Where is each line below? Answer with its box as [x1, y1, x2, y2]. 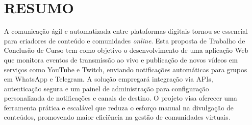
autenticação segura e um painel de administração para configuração [4, 83, 209, 93]
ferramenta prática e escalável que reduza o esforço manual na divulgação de [4, 102, 234, 112]
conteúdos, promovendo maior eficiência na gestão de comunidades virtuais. [4, 112, 230, 122]
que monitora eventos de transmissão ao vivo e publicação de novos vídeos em [4, 54, 238, 64]
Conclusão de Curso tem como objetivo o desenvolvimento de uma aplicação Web [4, 45, 249, 55]
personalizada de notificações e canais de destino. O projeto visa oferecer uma [4, 93, 237, 103]
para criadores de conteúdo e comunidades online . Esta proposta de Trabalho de [4, 35, 245, 45]
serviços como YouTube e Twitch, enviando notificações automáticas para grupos [4, 64, 247, 74]
